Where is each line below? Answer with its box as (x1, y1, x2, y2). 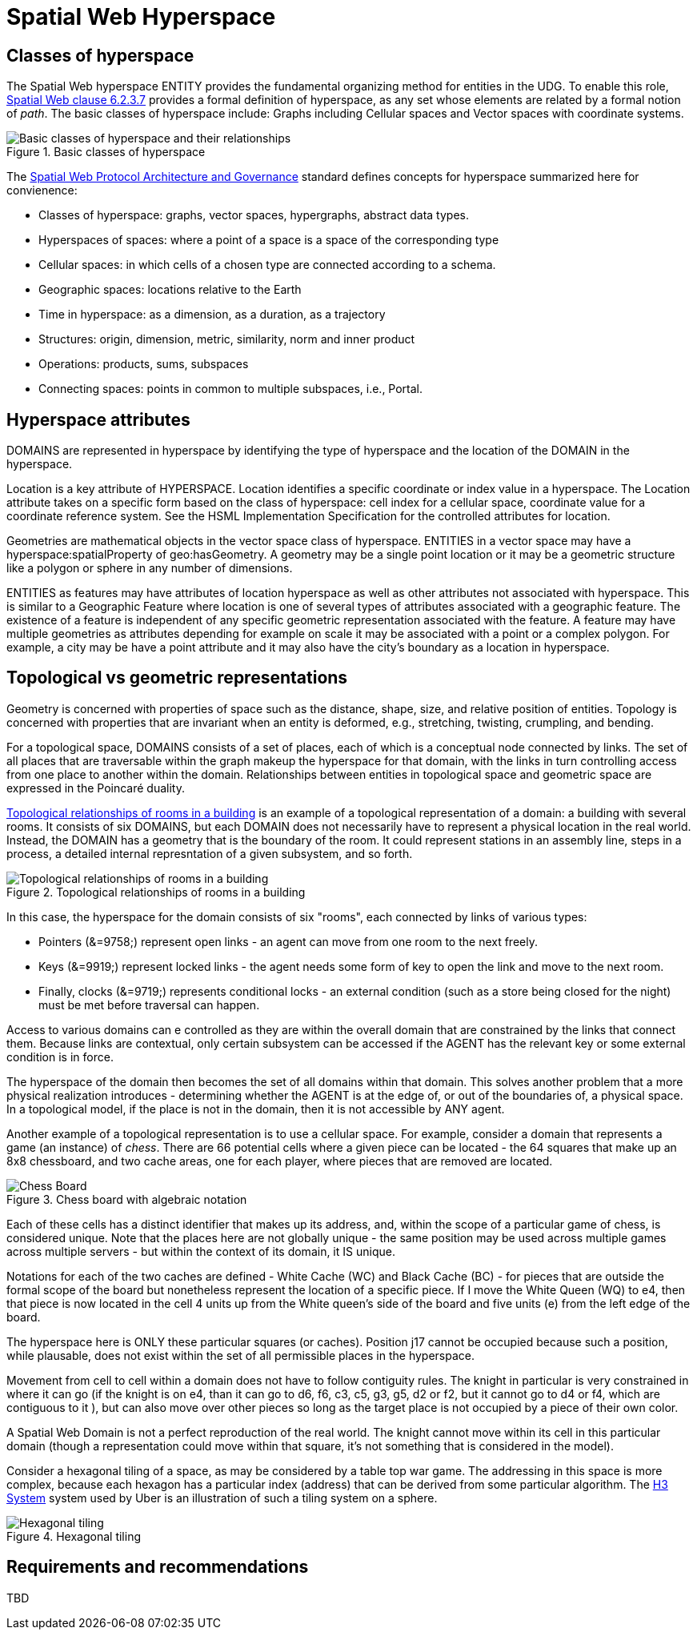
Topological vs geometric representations (6, 668, 348, 688)
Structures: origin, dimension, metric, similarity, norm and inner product (38, 332, 415, 347)
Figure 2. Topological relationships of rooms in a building (6, 884, 306, 899)
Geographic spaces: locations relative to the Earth (38, 283, 302, 297)
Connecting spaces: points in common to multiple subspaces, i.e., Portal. (38, 382, 423, 396)
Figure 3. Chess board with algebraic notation (6, 1192, 247, 1206)
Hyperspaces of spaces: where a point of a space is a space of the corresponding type (38, 233, 499, 247)
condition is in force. (6, 1049, 114, 1064)
